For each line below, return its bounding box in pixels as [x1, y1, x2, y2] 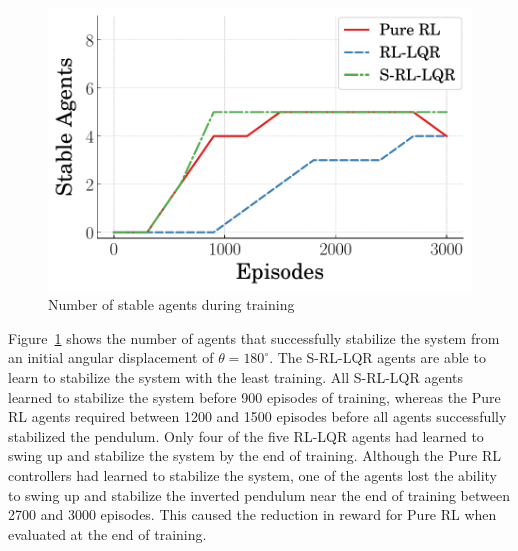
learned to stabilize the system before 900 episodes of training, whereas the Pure [8, 386, 501, 407]
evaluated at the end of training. [8, 523, 207, 544]
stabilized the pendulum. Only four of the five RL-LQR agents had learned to [8, 425, 484, 446]
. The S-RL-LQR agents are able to [269, 347, 486, 368]
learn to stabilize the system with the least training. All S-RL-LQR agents [8, 367, 464, 388]
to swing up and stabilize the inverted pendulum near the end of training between [8, 484, 510, 505]
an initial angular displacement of [8, 347, 214, 368]
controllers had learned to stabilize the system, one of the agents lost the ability [8, 465, 497, 485]
